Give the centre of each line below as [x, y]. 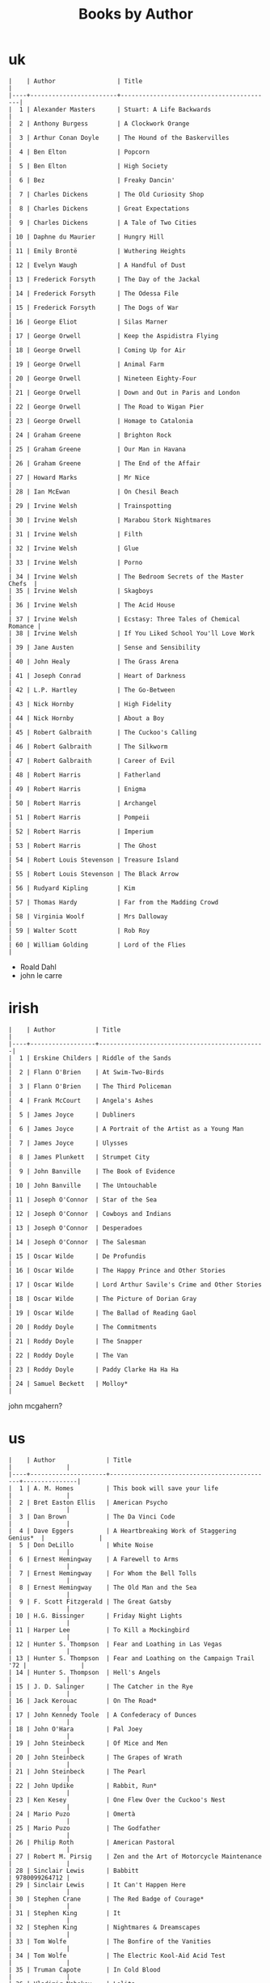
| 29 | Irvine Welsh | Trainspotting [90, 506]
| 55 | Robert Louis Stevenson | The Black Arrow [94, 874]
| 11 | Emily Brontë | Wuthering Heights [97, 251]
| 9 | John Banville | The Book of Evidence [92, 1171]
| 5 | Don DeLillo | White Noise [81, 1545]
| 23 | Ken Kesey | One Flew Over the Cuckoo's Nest [117, 1800]
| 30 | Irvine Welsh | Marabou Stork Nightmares [110, 520]
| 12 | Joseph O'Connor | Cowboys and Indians [90, 1214]
